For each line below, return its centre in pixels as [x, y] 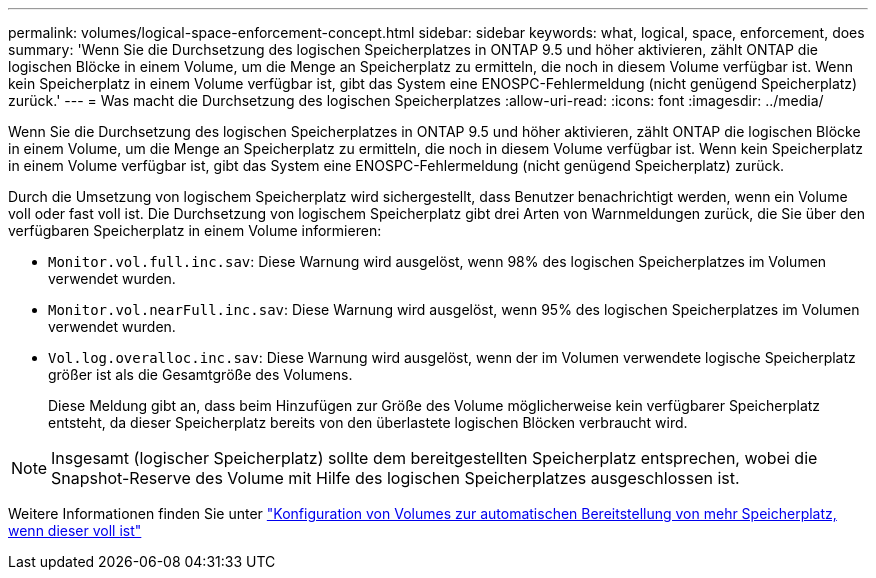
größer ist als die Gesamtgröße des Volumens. [200, 374]
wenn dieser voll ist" [75, 530]
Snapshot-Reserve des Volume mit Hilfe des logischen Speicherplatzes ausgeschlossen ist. [395, 478]
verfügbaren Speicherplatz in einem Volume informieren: [195, 230]
